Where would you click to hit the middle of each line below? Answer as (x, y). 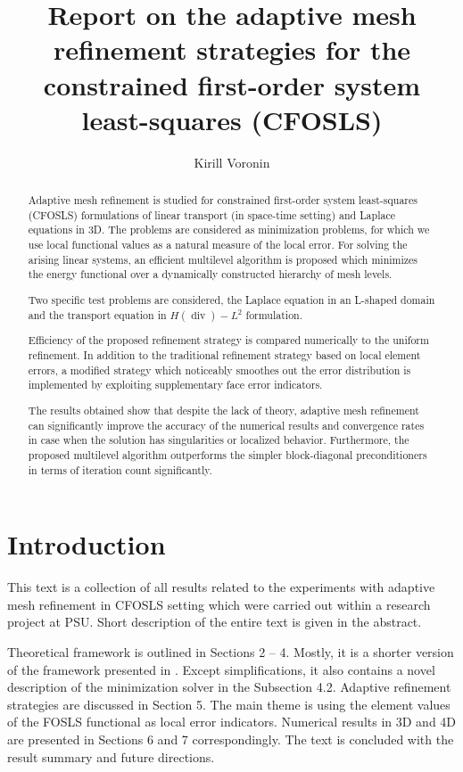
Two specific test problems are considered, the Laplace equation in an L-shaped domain (231, 299)
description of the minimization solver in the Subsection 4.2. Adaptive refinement (229, 687)
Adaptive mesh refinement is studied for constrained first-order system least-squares (223, 200)
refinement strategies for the (232, 49)
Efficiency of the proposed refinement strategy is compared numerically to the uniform (228, 340)
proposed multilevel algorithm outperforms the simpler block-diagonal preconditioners (227, 454)
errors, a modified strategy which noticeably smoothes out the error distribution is (219, 370)
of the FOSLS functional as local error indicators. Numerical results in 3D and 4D (232, 722)
